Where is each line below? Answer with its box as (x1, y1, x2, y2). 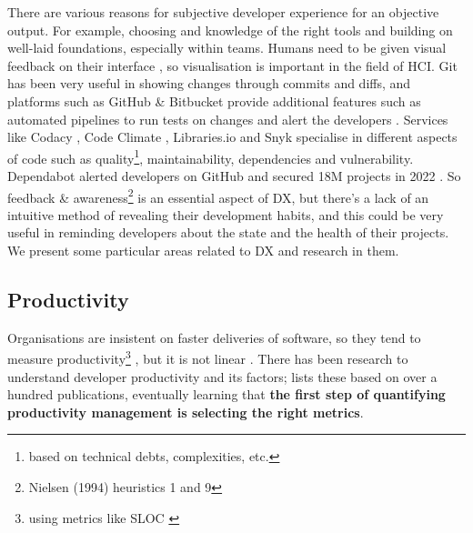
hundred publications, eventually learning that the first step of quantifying (7, 385, 446, 404)
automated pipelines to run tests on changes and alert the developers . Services (7, 109, 448, 128)
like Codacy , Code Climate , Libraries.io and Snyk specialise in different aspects (7, 127, 458, 146)
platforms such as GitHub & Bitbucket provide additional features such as (7, 91, 421, 110)
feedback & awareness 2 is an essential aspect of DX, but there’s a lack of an (7, 185, 429, 206)
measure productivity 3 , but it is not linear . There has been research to (7, 347, 408, 368)
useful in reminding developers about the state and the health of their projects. (7, 223, 449, 242)
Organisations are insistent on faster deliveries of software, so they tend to (7, 327, 421, 347)
